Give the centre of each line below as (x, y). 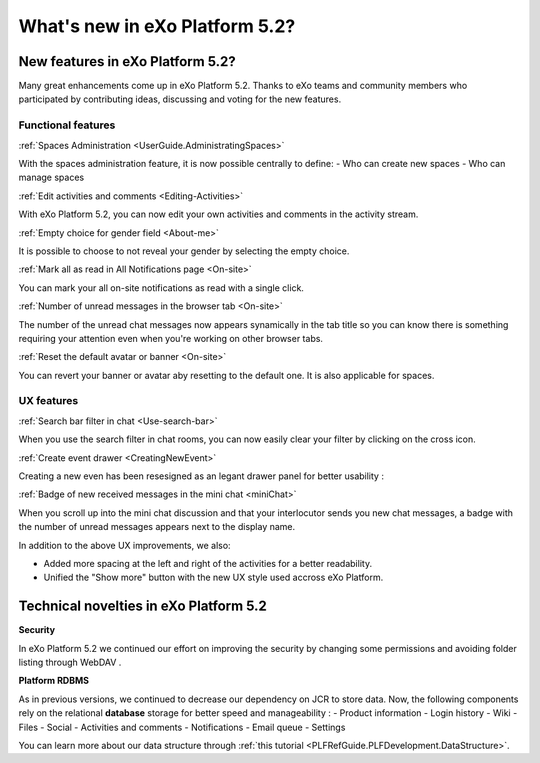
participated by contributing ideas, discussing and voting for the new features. (180, 99)
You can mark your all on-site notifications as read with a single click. (161, 287)
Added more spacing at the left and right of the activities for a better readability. (208, 563)
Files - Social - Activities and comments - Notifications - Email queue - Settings (182, 727)
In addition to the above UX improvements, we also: (124, 545)
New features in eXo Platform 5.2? (127, 61)
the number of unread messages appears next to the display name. (157, 527)
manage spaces (51, 177)
